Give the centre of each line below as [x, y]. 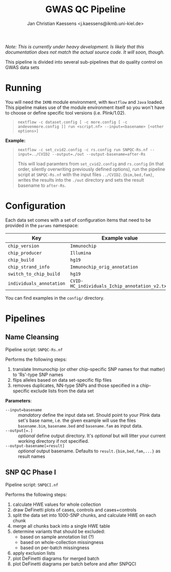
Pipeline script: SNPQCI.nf [32, 484]
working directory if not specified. [53, 441]
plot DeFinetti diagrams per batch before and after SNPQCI [74, 564]
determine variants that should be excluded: [59, 531]
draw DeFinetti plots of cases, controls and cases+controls [74, 509]
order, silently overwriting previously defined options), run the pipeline [91, 169]
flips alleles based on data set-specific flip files [62, 380]
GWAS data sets [22, 67]
